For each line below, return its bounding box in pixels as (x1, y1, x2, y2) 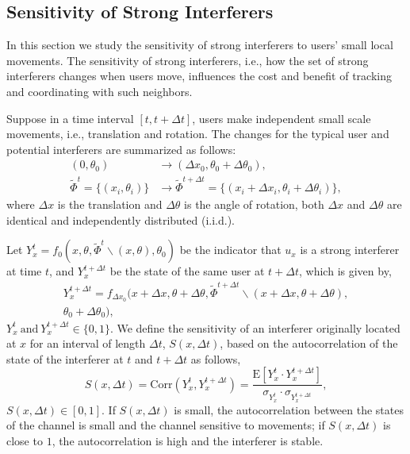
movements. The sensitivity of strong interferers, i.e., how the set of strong (6, 52, 369, 68)
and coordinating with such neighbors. (6, 83, 193, 99)
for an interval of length (29, 335, 146, 352)
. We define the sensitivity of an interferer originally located (109, 319, 400, 336)
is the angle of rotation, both (184, 196, 324, 213)
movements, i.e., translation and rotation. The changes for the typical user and (6, 125, 389, 142)
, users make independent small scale (192, 110, 371, 126)
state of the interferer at (6, 350, 124, 367)
